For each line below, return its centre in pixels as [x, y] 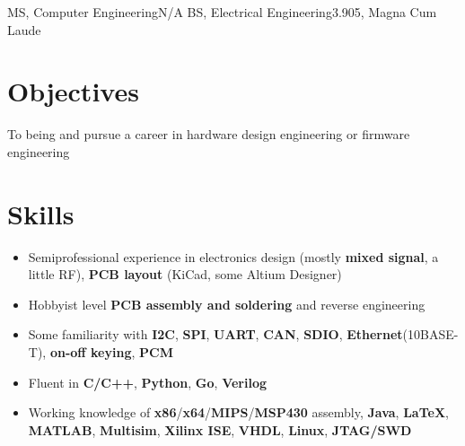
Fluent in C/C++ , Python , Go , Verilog [148, 382]
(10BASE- [430, 334]
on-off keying [91, 352]
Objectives [73, 91]
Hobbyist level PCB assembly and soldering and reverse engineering [227, 304]
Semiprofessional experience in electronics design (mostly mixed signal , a [233, 256]
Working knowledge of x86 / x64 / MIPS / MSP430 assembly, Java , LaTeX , [238, 412]
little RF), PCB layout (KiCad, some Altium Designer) [185, 274]
